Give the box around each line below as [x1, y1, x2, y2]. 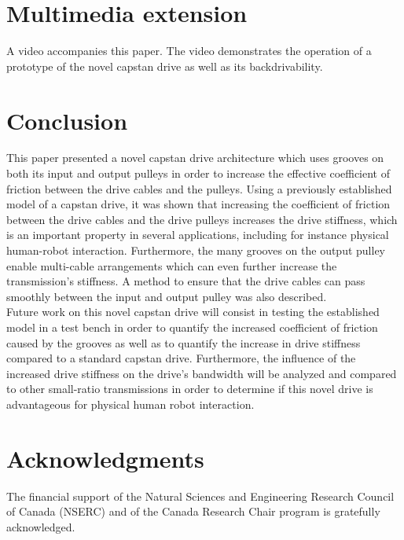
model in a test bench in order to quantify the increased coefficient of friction [6, 318, 378, 335]
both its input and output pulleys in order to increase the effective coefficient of [6, 165, 391, 182]
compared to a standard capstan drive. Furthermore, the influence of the [6, 350, 356, 366]
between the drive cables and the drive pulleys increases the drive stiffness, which [6, 211, 398, 227]
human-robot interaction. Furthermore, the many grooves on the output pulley [6, 242, 386, 258]
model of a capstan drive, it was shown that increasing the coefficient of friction [6, 196, 391, 212]
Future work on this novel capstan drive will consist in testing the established [6, 303, 380, 320]
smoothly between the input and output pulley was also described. [6, 288, 327, 304]
